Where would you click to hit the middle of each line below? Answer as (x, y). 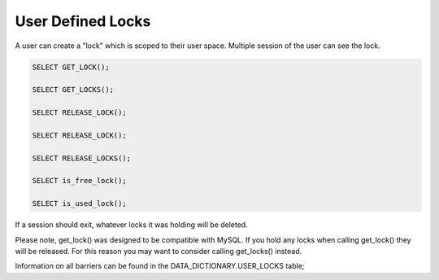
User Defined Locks (83, 21)
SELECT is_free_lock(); (80, 181)
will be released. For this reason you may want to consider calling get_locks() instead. (159, 251)
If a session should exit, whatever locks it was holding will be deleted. (131, 225)
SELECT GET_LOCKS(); (73, 90)
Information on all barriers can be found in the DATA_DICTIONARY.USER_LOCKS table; (160, 266)
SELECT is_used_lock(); (80, 204)
